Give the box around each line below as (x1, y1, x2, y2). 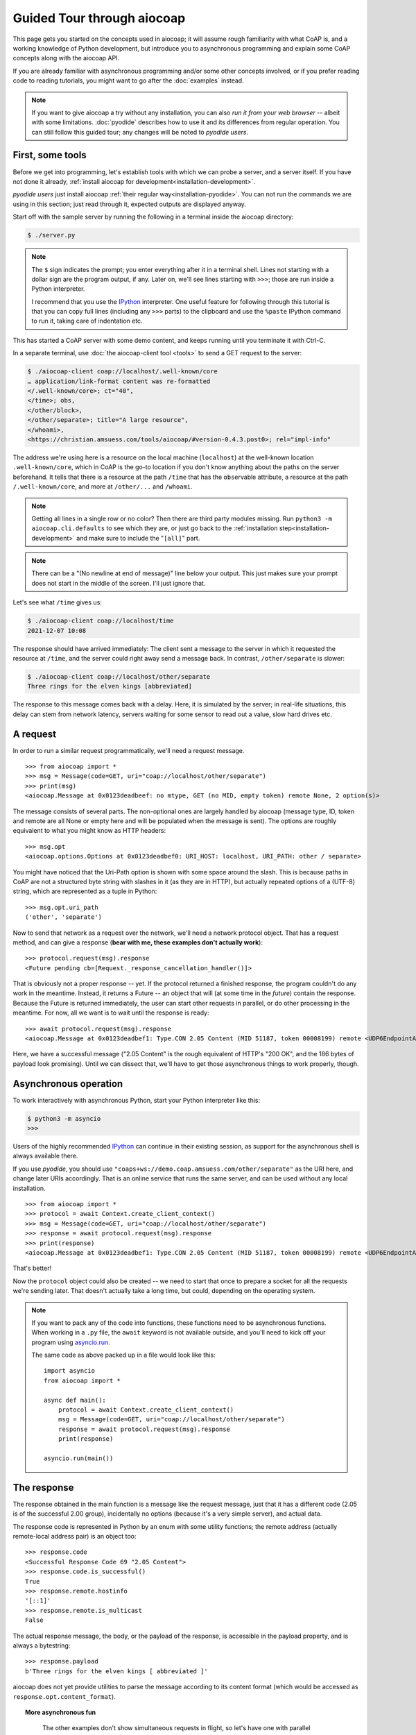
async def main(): (44, 1396, 107, 1404)
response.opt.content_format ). (12, 1692, 116, 1700)
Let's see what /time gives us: (12, 598, 102, 607)
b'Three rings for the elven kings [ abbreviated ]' (25, 1667, 208, 1675)
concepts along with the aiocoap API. (12, 54, 120, 62)
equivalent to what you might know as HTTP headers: (12, 827, 166, 835)
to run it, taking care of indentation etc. (31, 316, 143, 325)
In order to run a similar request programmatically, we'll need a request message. (12, 746, 245, 754)
